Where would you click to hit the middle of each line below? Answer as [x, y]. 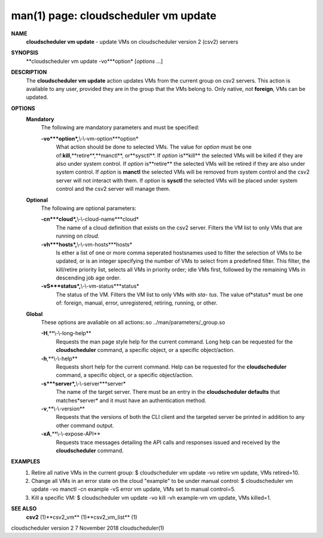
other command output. [85, 425]
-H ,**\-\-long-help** [66, 333]
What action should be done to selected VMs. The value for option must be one [154, 147]
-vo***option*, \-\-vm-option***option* [90, 138]
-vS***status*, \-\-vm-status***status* [90, 286]
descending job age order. [88, 278]
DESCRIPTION [29, 72]
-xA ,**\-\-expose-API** [71, 434]
